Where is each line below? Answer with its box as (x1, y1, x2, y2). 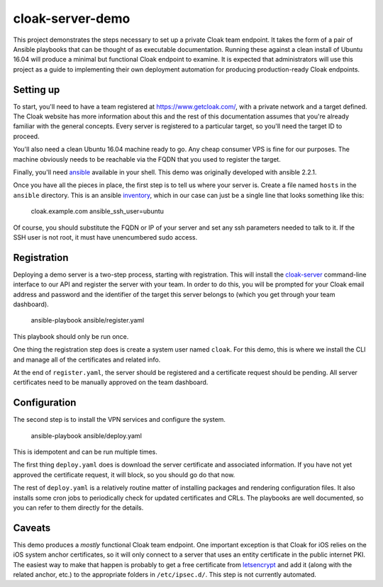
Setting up (13, 84, 60, 96)
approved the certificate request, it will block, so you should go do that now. (13, 470, 235, 479)
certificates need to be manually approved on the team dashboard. (13, 378, 209, 386)
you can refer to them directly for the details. (13, 503, 144, 512)
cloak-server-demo (13, 11, 131, 26)
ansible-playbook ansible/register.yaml (30, 316, 145, 325)
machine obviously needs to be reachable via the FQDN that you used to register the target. (13, 155, 282, 163)
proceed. (13, 132, 40, 140)
